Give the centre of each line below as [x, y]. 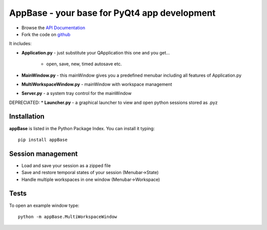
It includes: [20, 44]
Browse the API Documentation [53, 28]
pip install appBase [43, 139]
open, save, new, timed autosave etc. [84, 64]
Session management [44, 154]
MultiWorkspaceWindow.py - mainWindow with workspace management [97, 84]
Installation [27, 116]
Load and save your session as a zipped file [66, 165]
